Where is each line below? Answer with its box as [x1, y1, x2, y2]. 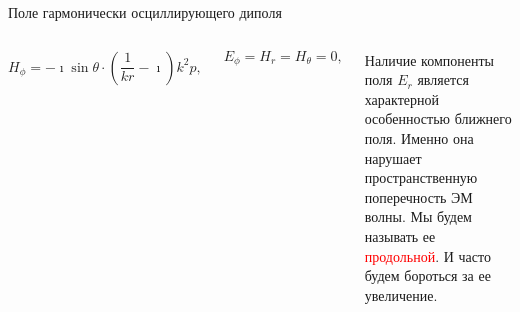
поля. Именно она [364, 127, 474, 148]
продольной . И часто [364, 245, 491, 266]
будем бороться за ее [364, 265, 491, 286]
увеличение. [364, 284, 438, 305]
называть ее [364, 225, 436, 246]
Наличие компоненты [364, 49, 494, 70]
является [417, 69, 469, 90]
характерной [364, 88, 439, 109]
